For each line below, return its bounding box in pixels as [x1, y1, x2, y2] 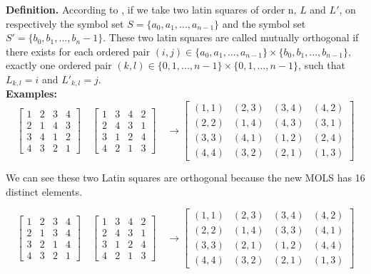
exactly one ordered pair [6, 58, 112, 73]
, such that [298, 58, 345, 73]
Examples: [6, 86, 57, 101]
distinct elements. [6, 184, 83, 199]
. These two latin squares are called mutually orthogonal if [103, 30, 359, 45]
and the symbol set [222, 16, 306, 31]
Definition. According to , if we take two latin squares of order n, [6, 2, 297, 16]
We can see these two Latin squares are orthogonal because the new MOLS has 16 [6, 170, 365, 185]
